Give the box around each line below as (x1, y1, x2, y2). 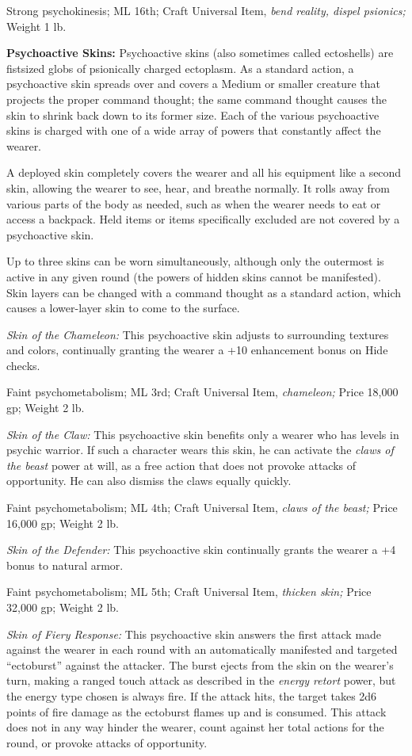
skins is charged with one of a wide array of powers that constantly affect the (6, 122, 381, 139)
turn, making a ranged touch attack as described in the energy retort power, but (6, 672, 396, 689)
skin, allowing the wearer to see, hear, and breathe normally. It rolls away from (6, 179, 390, 196)
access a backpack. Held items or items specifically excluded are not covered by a (6, 211, 400, 227)
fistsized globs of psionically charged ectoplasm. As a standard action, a (6, 59, 354, 76)
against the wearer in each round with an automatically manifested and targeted (6, 641, 398, 658)
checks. (6, 357, 40, 373)
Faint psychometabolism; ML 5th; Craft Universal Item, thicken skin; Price (6, 583, 372, 600)
